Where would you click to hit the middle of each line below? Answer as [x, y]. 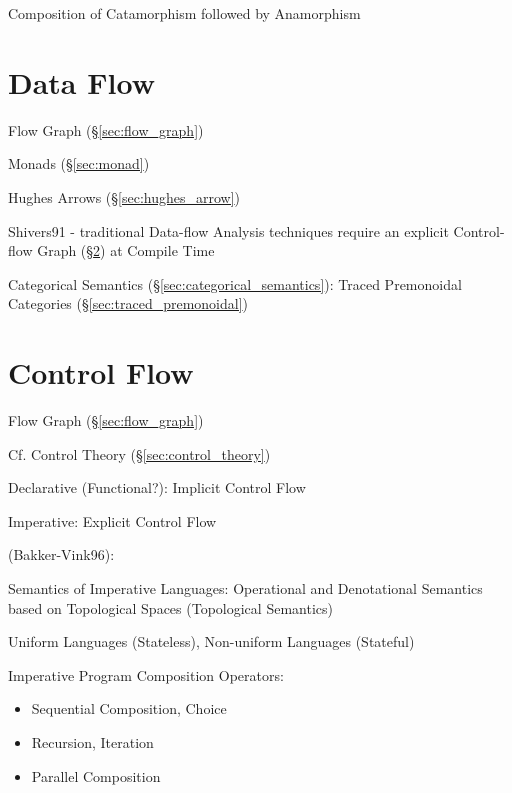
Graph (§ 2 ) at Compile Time [126, 250]
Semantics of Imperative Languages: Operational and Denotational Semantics [245, 587]
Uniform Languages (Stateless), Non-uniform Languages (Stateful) [211, 641]
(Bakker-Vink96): [61, 554]
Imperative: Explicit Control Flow [112, 520]
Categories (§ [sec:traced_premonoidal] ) [128, 303]
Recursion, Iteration [92, 741]
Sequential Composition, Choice [129, 708]
